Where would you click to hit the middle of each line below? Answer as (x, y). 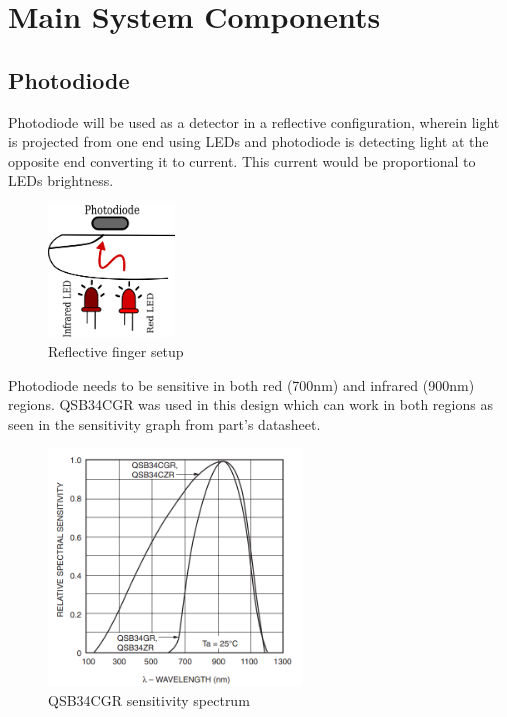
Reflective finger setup (116, 350)
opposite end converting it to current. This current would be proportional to (242, 160)
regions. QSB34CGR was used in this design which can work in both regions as (250, 404)
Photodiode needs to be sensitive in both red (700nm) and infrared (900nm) (241, 384)
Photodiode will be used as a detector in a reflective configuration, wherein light (254, 121)
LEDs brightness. (61, 180)
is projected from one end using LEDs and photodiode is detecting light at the (248, 141)
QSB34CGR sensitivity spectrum (149, 699)
